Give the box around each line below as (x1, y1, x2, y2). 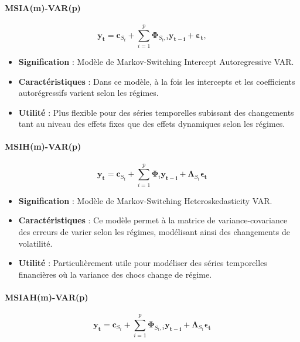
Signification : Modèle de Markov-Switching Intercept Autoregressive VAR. (18, 55, 294, 67)
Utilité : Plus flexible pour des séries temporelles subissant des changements (18, 106, 294, 118)
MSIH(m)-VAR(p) (5, 140, 81, 153)
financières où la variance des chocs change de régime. (18, 268, 212, 280)
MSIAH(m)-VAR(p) (5, 291, 88, 303)
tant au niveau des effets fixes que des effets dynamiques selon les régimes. (18, 118, 285, 130)
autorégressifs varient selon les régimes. (18, 87, 159, 99)
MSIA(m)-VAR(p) (5, 1, 81, 13)
